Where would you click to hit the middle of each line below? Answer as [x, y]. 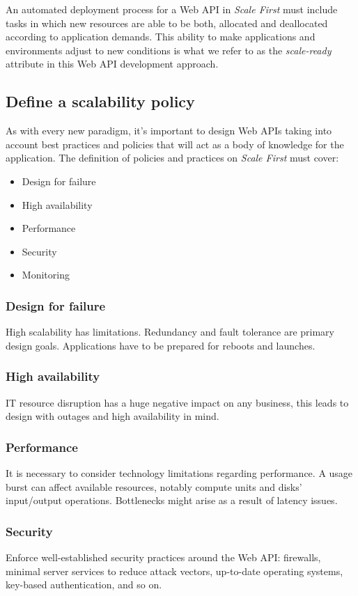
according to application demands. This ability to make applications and [161, 37]
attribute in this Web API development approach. [112, 64]
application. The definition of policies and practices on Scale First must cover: [172, 158]
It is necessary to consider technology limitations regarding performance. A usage [179, 472]
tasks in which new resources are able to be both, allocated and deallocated [167, 23]
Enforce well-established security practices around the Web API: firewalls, [163, 557]
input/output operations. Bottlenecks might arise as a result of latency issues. [172, 500]
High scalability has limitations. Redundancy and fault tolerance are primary [170, 332]
